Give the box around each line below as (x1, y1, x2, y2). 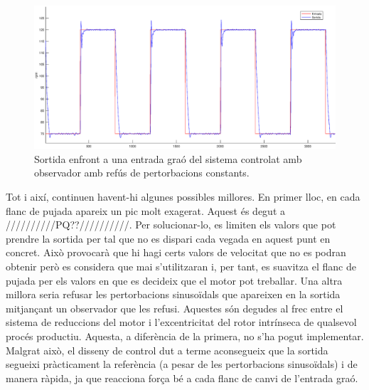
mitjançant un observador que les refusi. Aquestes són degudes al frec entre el (6, 300, 343, 315)
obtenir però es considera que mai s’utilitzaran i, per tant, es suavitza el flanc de (6, 258, 356, 273)
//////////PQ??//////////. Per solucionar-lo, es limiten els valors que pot (6, 217, 336, 232)
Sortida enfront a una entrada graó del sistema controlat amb (34, 151, 302, 166)
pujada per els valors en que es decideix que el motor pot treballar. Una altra (6, 273, 343, 288)
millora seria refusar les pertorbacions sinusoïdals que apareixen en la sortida (6, 287, 341, 302)
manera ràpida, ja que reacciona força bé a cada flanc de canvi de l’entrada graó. (6, 370, 358, 385)
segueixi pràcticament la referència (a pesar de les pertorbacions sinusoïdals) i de (6, 357, 358, 371)
